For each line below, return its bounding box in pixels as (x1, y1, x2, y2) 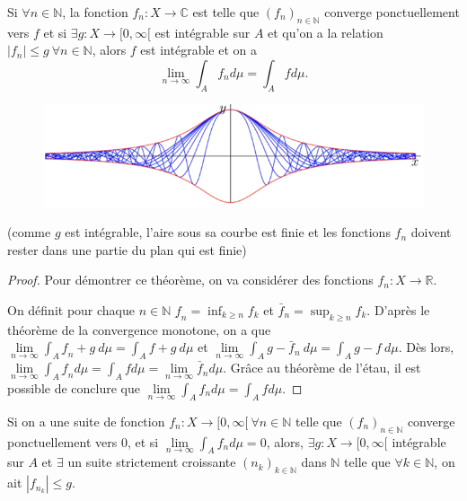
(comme (7, 223, 51, 242)
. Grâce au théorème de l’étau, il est (223, 358, 421, 377)
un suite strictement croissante (67, 453, 236, 471)
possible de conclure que (7, 378, 140, 397)
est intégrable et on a (140, 40, 257, 59)
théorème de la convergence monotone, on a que (7, 320, 271, 338)
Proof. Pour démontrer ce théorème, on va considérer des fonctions (7, 270, 374, 289)
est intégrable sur (154, 22, 251, 41)
